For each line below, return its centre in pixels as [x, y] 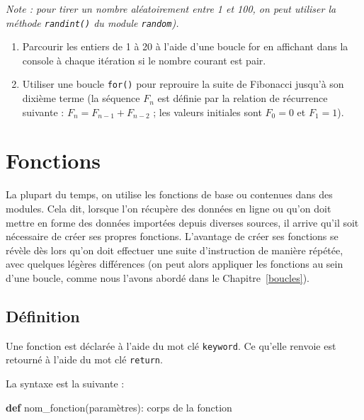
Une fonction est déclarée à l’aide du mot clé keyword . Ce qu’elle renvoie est [171, 345]
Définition [43, 316]
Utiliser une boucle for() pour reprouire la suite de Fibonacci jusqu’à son [183, 84]
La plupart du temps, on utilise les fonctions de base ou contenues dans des [169, 194]
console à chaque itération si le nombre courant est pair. [144, 60]
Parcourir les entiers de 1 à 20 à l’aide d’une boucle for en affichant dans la [185, 46]
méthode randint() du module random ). [92, 22]
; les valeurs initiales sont [207, 112]
